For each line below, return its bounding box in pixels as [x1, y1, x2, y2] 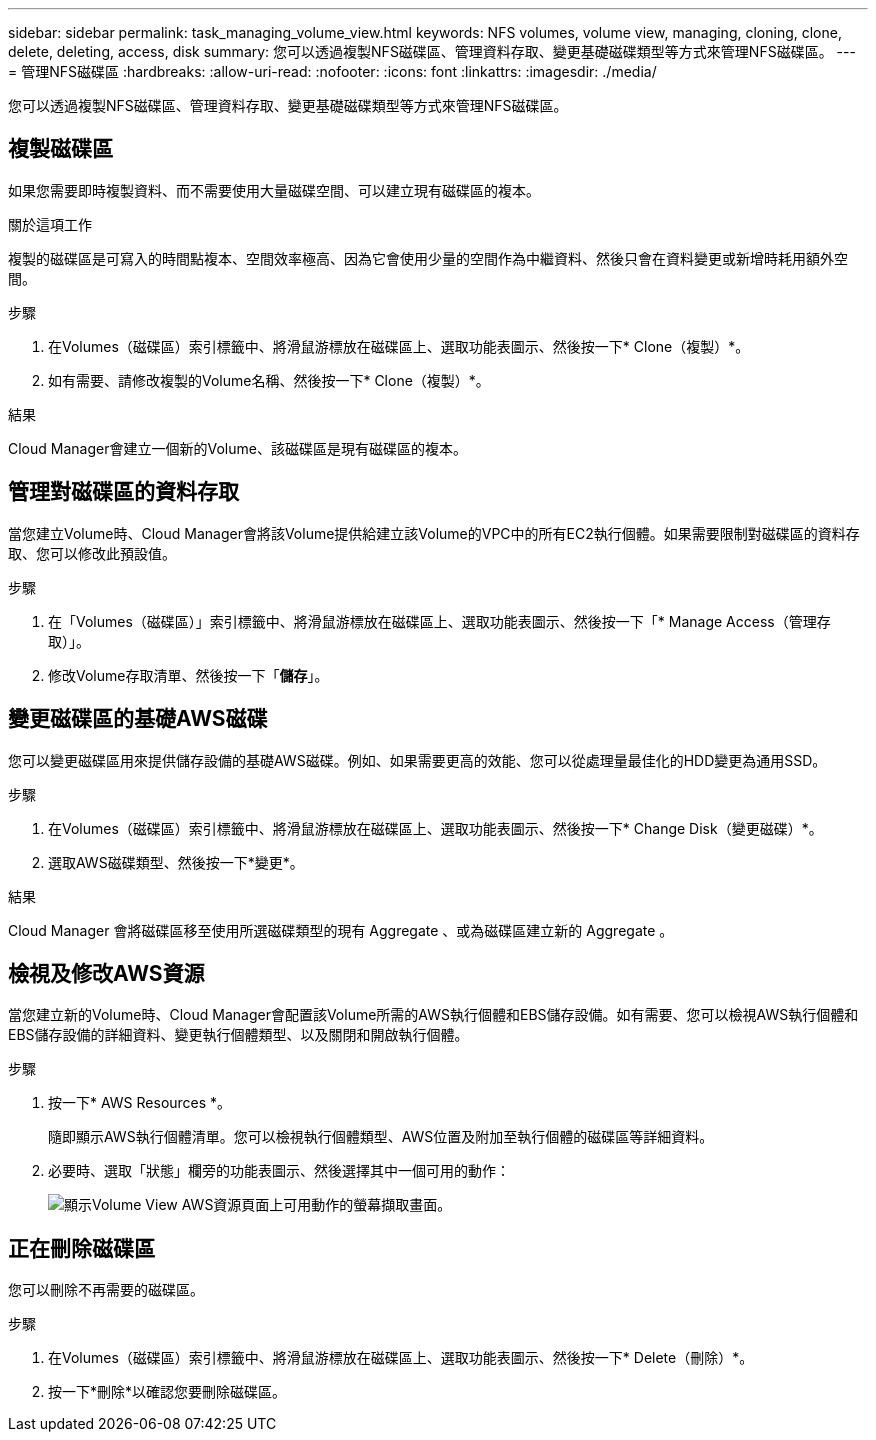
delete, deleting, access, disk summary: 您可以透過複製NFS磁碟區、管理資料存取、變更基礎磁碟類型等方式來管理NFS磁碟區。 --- [8, 43, 856, 60]
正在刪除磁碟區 [8, 1235, 155, 1261]
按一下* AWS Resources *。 [48, 1094, 232, 1112]
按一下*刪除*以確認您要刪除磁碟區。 [48, 1383, 287, 1401]
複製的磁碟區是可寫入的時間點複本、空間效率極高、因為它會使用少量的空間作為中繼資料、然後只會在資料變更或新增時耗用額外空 [8, 249, 848, 267]
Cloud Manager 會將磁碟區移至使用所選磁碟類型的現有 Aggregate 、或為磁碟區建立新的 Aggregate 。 [8, 921, 674, 939]
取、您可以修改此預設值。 [8, 544, 176, 562]
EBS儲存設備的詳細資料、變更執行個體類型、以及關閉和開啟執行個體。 [8, 1026, 469, 1044]
